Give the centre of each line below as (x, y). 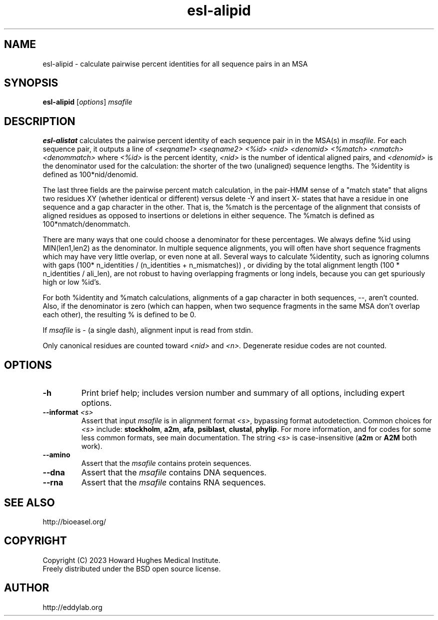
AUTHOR (27, 588)
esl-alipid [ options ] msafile (87, 102)
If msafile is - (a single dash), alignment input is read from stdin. (148, 330)
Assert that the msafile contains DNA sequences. (174, 473)
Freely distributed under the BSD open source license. (132, 568)
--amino (56, 455)
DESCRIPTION (40, 121)
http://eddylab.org (72, 607)
